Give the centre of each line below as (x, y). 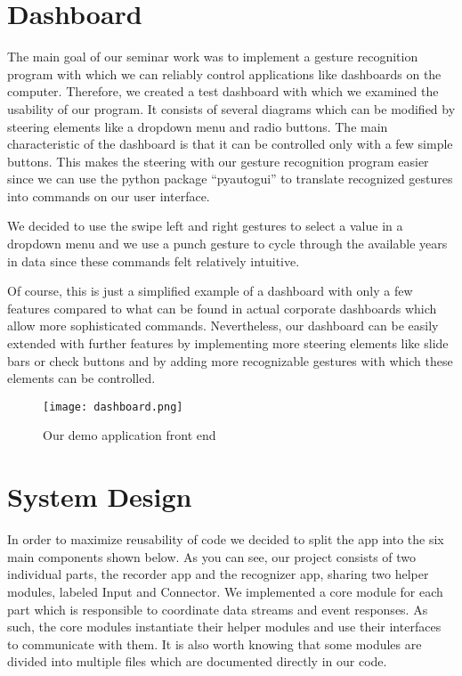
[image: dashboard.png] (113, 407)
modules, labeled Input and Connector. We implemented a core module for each (225, 591)
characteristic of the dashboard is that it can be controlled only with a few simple (230, 144)
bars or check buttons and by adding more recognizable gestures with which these (230, 360)
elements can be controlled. (81, 378)
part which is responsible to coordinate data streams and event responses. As (218, 609)
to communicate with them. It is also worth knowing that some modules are (215, 643)
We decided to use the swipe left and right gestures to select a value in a (205, 226)
